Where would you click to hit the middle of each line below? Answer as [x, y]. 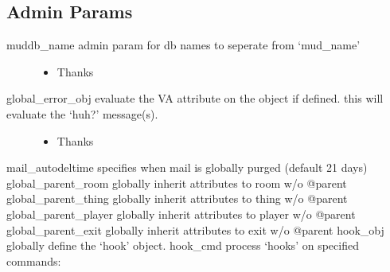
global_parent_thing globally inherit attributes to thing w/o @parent [177, 198]
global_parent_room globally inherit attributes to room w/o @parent [177, 183]
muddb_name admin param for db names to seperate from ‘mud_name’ [183, 45]
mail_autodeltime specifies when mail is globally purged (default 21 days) [187, 167]
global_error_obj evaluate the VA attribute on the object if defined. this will [195, 98]
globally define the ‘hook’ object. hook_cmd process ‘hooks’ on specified [183, 245]
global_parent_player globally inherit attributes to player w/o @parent [181, 214]
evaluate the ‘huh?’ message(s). [82, 113]
